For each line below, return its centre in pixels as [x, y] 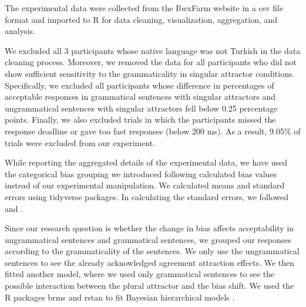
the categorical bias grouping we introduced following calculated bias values [141, 173]
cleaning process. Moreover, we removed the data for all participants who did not [151, 62]
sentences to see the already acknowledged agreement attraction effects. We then [150, 262]
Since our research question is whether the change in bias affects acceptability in [149, 228]
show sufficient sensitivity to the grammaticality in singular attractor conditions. [150, 73]
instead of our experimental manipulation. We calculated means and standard [145, 185]
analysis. [20, 31]
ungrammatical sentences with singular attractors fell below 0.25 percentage [141, 108]
